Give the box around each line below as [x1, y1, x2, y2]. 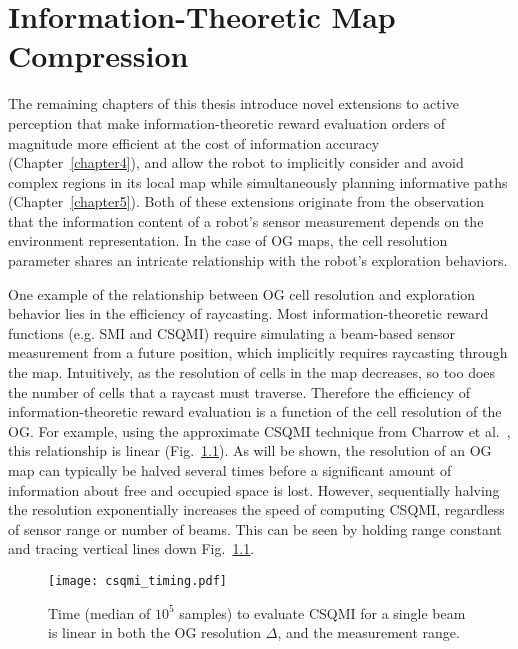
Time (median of [48, 602, 151, 623]
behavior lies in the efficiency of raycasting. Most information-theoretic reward [8, 303, 489, 324]
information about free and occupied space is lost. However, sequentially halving [8, 479, 500, 500]
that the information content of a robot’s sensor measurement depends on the [8, 210, 484, 231]
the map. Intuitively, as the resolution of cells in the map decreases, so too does [8, 362, 496, 383]
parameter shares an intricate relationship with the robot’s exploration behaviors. [8, 250, 508, 271]
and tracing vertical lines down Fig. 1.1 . [8, 538, 255, 559]
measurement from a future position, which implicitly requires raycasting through [8, 342, 508, 363]
